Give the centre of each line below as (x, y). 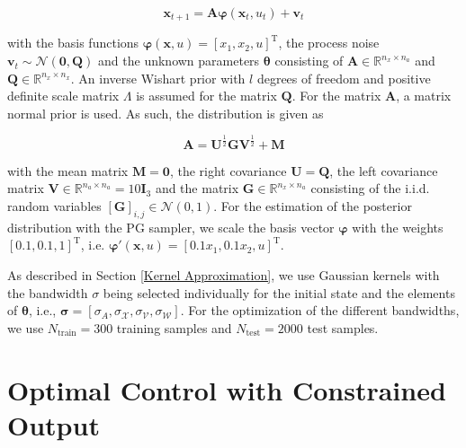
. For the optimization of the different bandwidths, (320, 310)
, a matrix (424, 96)
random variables (54, 205)
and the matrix (197, 188)
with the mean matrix (68, 170)
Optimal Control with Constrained (227, 389)
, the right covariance (228, 170)
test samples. (343, 327)
